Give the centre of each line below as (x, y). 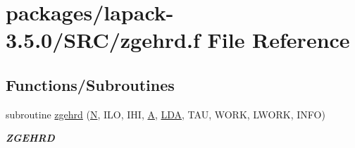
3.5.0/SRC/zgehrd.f (103, 40)
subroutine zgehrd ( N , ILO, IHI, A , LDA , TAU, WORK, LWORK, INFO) (166, 114)
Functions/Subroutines (90, 84)
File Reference (279, 40)
